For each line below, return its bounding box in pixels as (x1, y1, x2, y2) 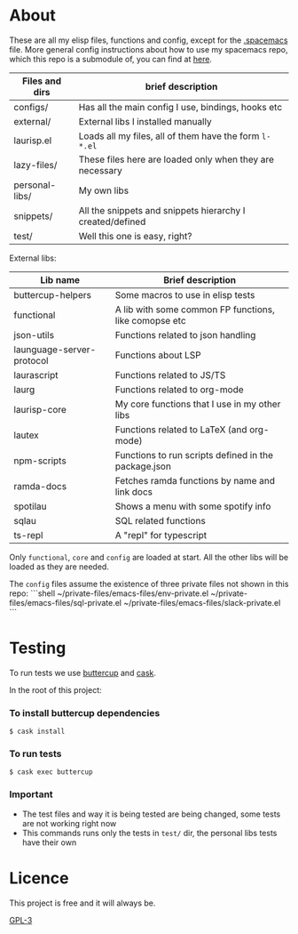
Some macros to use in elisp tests (114, 288, 255, 301)
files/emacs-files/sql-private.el (9, 597, 122, 608)
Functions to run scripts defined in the (114, 448, 273, 461)
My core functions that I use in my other (114, 398, 281, 410)
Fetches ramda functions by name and (114, 474, 275, 487)
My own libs (78, 184, 129, 197)
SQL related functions (114, 514, 206, 527)
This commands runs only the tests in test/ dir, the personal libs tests (21, 827, 278, 838)
